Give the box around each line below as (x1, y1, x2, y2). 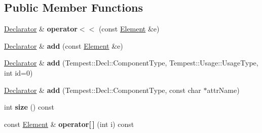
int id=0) (4, 67, 33, 78)
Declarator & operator (4, 23, 78, 34)
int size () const (4, 102, 54, 112)
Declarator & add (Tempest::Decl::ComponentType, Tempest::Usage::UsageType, (4, 57, 258, 68)
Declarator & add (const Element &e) (4, 40, 123, 51)
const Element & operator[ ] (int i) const (4, 118, 134, 129)
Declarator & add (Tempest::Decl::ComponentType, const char (4, 84, 201, 95)
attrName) (207, 84, 240, 95)
